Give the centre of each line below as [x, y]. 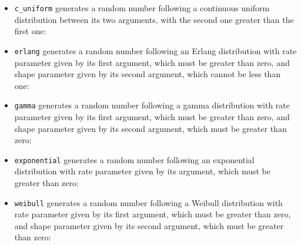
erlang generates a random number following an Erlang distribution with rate [155, 50]
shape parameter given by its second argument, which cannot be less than [148, 74]
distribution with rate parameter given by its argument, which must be [143, 171]
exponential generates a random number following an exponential [134, 159]
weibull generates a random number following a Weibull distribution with [148, 202]
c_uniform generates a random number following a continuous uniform [142, 8]
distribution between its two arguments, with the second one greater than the [154, 19]
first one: [30, 31]
